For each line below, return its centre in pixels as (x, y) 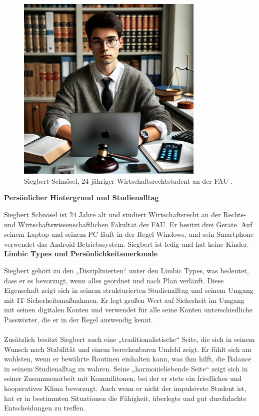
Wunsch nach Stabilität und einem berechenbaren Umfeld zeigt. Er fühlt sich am (128, 349)
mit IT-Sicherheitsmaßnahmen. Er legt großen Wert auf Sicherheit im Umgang (124, 300)
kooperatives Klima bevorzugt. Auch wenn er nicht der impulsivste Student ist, (125, 388)
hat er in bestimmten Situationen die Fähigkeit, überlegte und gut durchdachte (125, 398)
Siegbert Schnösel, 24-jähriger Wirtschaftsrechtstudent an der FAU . (128, 180)
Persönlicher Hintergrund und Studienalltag (81, 197)
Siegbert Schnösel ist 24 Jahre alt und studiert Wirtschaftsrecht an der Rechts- (125, 214)
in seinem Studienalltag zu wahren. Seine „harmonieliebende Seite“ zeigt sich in (126, 368)
